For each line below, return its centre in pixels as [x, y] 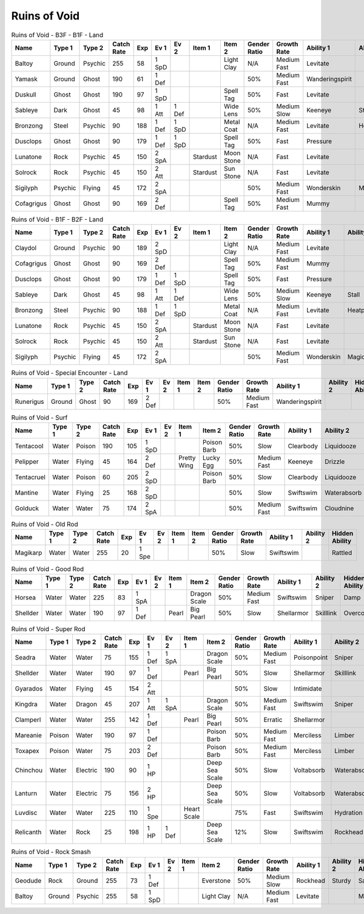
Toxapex [27, 751]
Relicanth [28, 832]
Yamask [26, 79]
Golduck [27, 508]
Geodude [28, 881]
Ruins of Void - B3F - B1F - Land [57, 35]
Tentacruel [30, 477]
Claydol [25, 248]
